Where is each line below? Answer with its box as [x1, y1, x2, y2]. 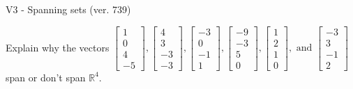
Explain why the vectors [6, 40, 110, 54]
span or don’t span [6, 70, 86, 84]
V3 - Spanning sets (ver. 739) [6, 2, 131, 16]
